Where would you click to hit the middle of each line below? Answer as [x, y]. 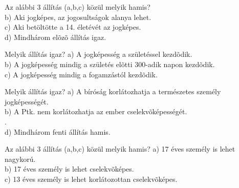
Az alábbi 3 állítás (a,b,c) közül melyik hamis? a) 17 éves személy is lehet [120, 149]
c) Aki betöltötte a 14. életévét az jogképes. [73, 27]
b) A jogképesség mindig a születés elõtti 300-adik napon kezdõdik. [110, 64]
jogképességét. [27, 101]
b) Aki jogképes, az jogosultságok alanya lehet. [78, 17]
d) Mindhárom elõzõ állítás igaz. [56, 37]
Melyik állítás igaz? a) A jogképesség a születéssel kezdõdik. [99, 54]
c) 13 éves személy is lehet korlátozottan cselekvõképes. [91, 179]
